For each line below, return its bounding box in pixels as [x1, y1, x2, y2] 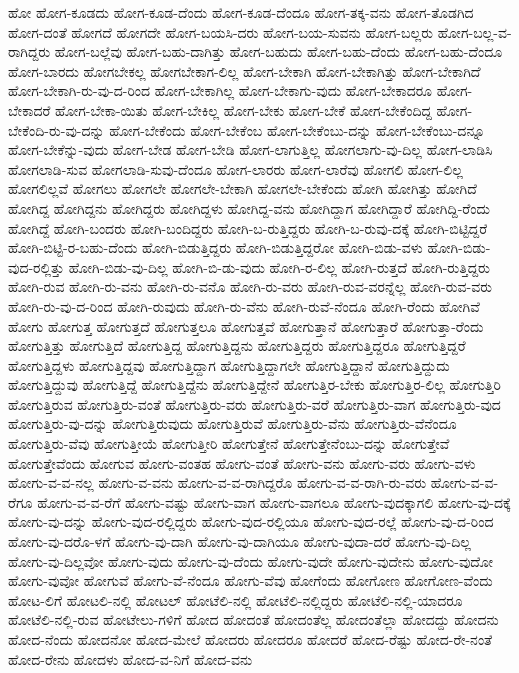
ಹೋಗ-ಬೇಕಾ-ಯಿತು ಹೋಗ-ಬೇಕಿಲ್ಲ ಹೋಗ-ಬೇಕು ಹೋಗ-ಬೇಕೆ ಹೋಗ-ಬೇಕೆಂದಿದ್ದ [55, 99, 432, 120]
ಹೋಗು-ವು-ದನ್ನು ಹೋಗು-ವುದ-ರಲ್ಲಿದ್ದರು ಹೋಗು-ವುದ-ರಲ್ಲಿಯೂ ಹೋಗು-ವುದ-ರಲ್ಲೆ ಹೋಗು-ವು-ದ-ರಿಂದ [8, 511, 494, 532]
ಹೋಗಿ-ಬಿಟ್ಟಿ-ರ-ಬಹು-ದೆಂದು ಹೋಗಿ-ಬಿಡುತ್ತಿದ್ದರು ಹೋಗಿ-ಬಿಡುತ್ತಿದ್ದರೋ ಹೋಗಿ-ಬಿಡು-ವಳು [8, 237, 423, 258]
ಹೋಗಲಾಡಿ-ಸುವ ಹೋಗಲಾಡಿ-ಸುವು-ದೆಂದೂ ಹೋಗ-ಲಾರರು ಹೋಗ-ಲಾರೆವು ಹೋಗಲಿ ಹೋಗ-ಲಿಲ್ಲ [8, 158, 463, 179]
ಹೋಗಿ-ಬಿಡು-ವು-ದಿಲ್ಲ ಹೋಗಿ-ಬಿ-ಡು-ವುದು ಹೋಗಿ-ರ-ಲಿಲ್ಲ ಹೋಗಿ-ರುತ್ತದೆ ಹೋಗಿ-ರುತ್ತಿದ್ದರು [68, 256, 490, 277]
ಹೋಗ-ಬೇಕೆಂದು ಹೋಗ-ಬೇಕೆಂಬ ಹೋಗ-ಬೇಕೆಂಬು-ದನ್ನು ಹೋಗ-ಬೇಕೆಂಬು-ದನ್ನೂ [109, 119, 486, 140]
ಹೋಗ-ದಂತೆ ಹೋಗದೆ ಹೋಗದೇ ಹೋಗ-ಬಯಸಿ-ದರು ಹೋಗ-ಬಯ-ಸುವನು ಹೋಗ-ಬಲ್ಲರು [8, 21, 434, 42]
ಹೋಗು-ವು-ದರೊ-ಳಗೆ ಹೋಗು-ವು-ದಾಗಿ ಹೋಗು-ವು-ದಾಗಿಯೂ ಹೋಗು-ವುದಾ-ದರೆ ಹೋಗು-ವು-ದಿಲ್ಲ [8, 531, 471, 552]
